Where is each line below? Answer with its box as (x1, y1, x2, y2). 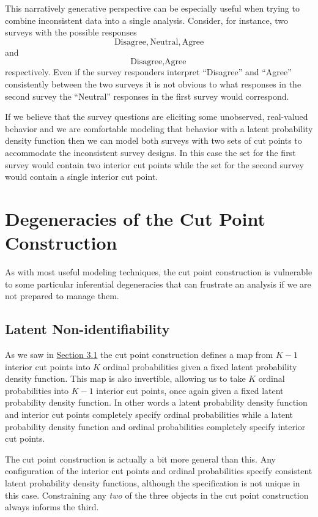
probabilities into (5, 384, 68, 396)
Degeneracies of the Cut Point (5, 206, 265, 231)
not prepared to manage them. (5, 289, 119, 302)
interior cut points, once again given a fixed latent (96, 384, 284, 396)
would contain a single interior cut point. (5, 170, 158, 183)
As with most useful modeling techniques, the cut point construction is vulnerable (5, 266, 312, 278)
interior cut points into (5, 360, 91, 373)
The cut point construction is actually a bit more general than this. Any (5, 452, 276, 465)
